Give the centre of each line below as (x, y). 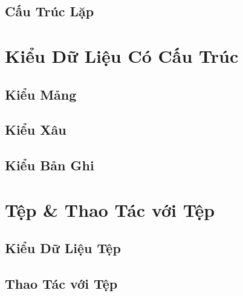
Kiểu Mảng (41, 94)
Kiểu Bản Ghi (50, 165)
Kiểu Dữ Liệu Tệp (63, 248)
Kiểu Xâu (36, 130)
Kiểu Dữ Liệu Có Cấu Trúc (122, 55)
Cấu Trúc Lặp (50, 11)
